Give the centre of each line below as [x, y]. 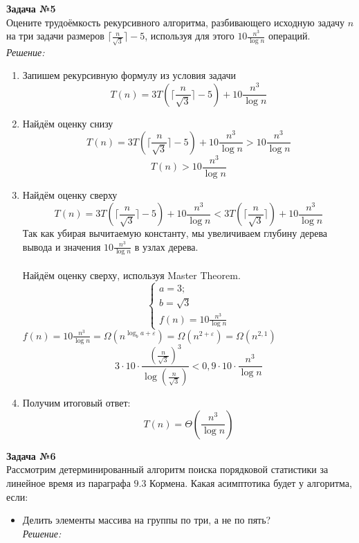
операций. [289, 36]
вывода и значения [62, 246]
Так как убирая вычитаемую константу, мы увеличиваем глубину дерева [175, 233]
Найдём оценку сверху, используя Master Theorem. [131, 275]
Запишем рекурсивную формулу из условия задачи [129, 75]
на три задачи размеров [55, 36]
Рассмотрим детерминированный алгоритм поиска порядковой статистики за [167, 469]
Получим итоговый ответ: [76, 403]
